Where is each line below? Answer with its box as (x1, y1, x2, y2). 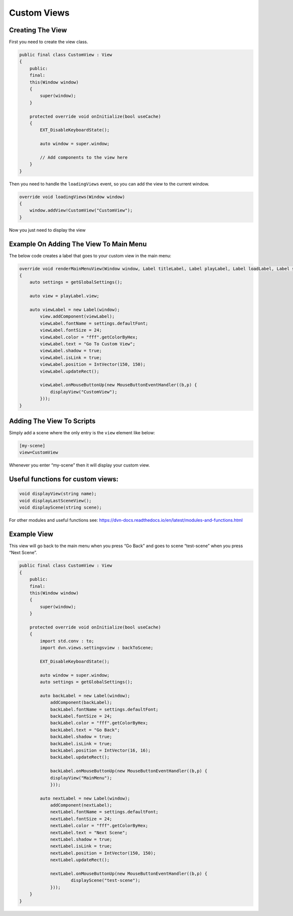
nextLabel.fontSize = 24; (50, 816, 112, 822)
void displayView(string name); (19, 491, 97, 496)
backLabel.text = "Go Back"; (50, 727, 120, 733)
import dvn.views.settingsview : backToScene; (40, 645, 153, 650)
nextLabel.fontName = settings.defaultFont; (50, 809, 159, 815)
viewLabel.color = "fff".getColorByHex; (40, 334, 138, 340)
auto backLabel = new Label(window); (40, 693, 130, 698)
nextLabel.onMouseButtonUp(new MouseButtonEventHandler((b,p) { (50, 871, 208, 876)
